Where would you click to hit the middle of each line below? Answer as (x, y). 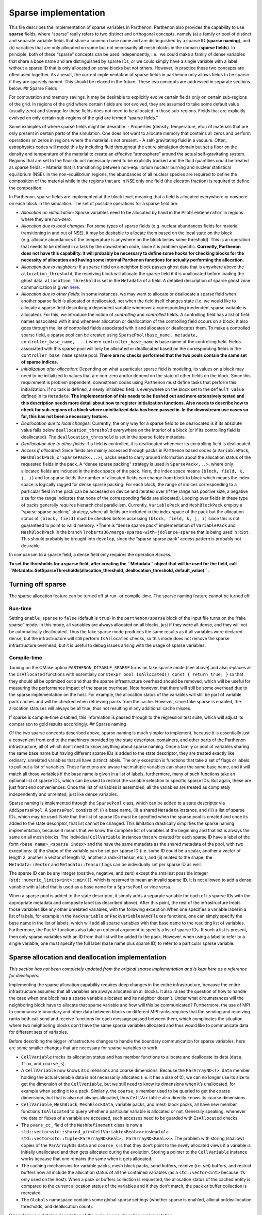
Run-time (20, 608)
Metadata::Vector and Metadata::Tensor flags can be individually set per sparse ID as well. (106, 864)
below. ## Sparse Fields (33, 88)
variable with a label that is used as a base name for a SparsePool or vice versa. (90, 886)
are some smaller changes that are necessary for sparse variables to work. (84, 1048)
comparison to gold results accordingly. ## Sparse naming (67, 724)
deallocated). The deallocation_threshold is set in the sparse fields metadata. (104, 437)
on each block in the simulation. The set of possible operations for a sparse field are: (94, 204)
